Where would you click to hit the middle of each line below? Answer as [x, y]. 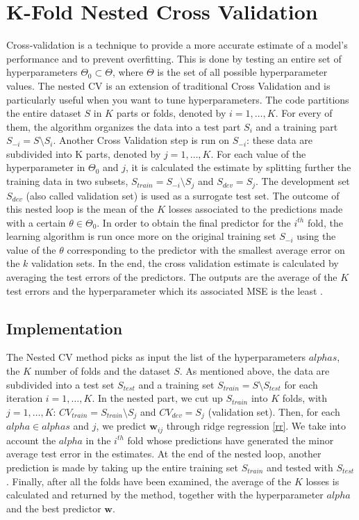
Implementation [65, 328]
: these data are [280, 140]
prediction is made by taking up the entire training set [122, 467]
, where [128, 72]
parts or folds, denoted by [171, 113]
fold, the [325, 222]
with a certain [36, 222]
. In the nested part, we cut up [157, 398]
